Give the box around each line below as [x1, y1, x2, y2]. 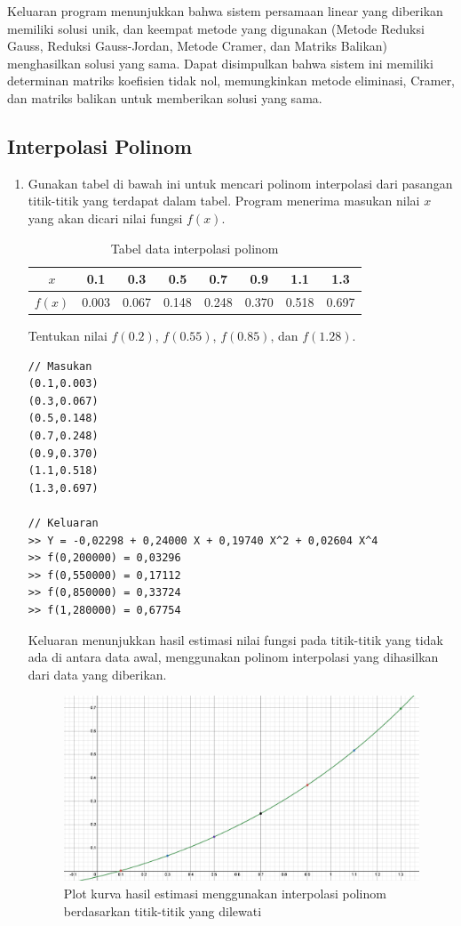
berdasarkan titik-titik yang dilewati [63, 901, 262, 920]
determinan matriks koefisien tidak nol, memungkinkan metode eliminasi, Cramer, [7, 71, 456, 90]
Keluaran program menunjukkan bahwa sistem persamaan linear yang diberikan [7, 2, 443, 20]
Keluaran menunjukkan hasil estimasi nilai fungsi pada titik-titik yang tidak [28, 630, 443, 648]
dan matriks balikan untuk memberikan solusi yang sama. [7, 88, 322, 107]
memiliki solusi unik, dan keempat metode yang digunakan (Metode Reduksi [7, 19, 425, 37]
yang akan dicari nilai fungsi [28, 208, 183, 227]
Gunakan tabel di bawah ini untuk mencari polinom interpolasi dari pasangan [28, 173, 453, 192]
